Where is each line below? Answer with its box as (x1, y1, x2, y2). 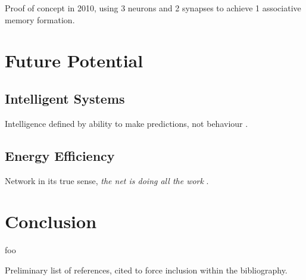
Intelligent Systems (5, 89, 125, 107)
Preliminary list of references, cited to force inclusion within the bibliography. (5, 263, 288, 276)
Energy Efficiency (5, 146, 115, 164)
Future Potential (5, 48, 143, 73)
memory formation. (5, 13, 75, 26)
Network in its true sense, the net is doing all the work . (5, 174, 209, 186)
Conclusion (5, 209, 97, 234)
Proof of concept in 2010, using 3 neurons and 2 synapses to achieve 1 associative (5, 2, 301, 14)
